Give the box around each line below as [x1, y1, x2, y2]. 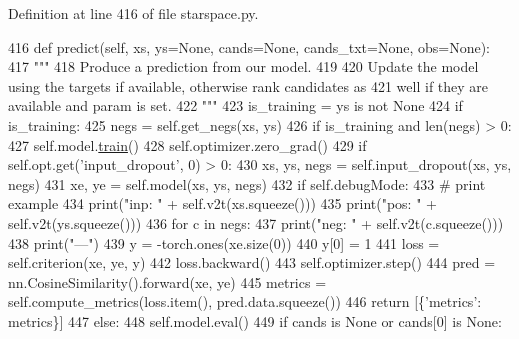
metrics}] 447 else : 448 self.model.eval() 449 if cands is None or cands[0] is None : [8, 310, 502, 331]
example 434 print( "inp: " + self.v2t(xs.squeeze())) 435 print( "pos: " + [8, 193, 437, 214]
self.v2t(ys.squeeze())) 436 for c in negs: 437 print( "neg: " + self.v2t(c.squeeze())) [8, 212, 504, 233]
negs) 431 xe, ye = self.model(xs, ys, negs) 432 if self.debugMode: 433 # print [8, 173, 486, 194]
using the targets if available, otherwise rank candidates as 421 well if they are [8, 75, 489, 96]
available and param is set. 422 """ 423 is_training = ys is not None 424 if [8, 95, 463, 116]
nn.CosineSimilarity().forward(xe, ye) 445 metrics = [8, 271, 327, 292]
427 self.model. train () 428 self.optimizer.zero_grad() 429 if [8, 134, 367, 155]
